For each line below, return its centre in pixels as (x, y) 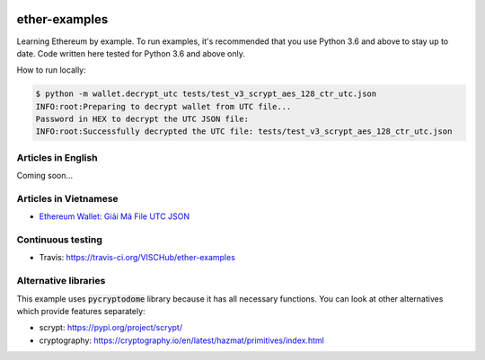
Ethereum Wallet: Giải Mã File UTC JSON (115, 216)
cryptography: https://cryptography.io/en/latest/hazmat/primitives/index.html (182, 340)
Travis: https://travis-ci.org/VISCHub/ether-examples (137, 258)
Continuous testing (60, 240)
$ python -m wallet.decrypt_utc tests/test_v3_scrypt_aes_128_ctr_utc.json (206, 94)
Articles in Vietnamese (67, 198)
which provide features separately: (81, 311)
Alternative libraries (61, 281)
